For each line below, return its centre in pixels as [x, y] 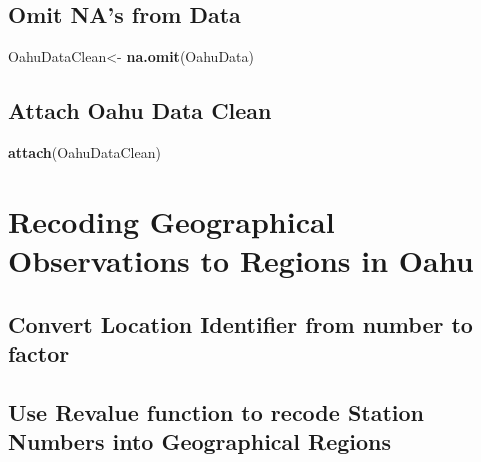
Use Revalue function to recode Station [216, 411]
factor [39, 352]
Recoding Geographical [171, 220]
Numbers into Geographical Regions [200, 441]
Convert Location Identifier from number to [240, 323]
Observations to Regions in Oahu [241, 259]
